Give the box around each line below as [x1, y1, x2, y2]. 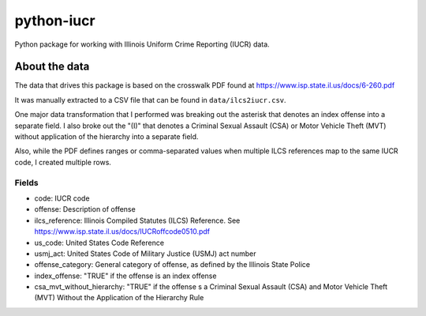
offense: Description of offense [34, 205, 136, 214]
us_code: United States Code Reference [34, 238, 165, 247]
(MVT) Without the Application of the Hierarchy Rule [34, 293, 204, 303]
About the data [14, 60, 90, 73]
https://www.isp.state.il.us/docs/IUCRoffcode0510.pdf [34, 227, 211, 236]
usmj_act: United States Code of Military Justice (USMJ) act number [34, 249, 256, 258]
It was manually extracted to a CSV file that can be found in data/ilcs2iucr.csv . [14, 95, 287, 104]
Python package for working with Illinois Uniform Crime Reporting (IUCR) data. [14, 39, 270, 49]
